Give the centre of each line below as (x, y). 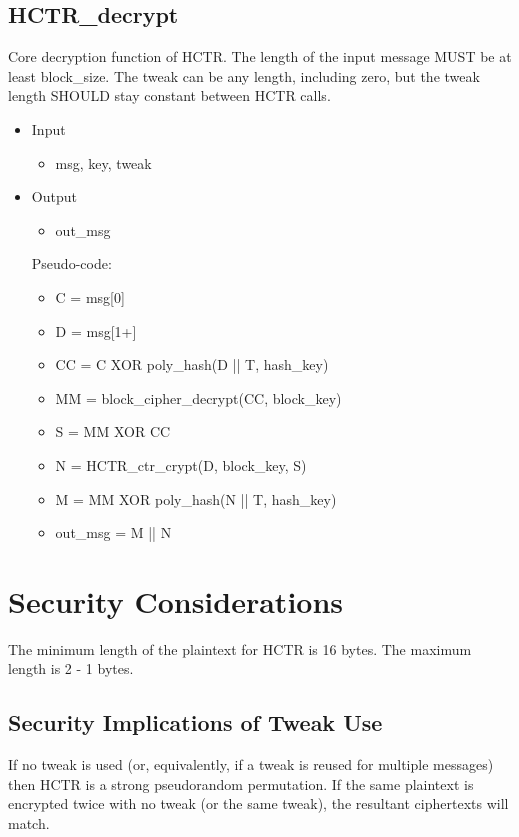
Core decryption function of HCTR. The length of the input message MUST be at (260, 56)
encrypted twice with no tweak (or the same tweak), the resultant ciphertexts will (258, 803)
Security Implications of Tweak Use (195, 722)
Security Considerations (176, 600)
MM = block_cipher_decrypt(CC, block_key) (198, 397)
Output (54, 196)
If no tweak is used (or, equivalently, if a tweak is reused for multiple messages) (251, 764)
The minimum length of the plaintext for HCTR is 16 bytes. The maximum (240, 648)
